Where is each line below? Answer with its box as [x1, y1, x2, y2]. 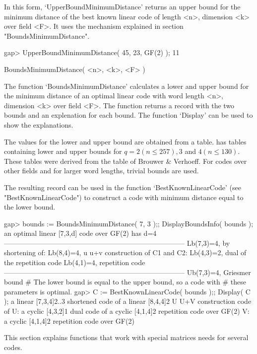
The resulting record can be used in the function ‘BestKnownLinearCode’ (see [4, 182, 242, 192]
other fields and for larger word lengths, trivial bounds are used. [4, 165, 199, 176]
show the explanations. [4, 119, 73, 130]
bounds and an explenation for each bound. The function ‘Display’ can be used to [4, 110, 253, 120]
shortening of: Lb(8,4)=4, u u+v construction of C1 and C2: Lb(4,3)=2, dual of [4, 247, 247, 258]
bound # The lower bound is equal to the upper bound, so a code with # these [4, 277, 246, 287]
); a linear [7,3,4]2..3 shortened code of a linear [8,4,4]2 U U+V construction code [4, 296, 252, 306]
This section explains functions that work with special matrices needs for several [4, 332, 249, 343]
